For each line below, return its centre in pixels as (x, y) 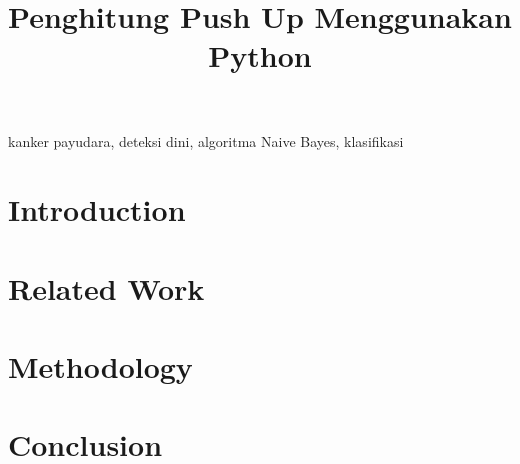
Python (260, 55)
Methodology (100, 366)
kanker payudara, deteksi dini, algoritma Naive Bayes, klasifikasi (206, 140)
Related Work (106, 287)
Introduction (97, 209)
